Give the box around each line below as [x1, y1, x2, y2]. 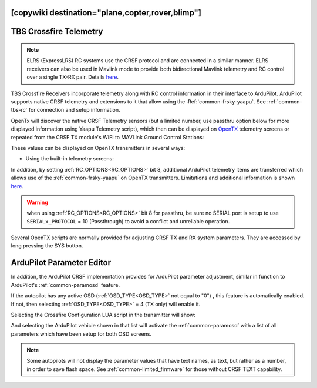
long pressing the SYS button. [11, 242, 83, 249]
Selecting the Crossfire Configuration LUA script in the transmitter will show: [11, 311, 196, 318]
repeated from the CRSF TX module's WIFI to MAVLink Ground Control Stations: [11, 133, 204, 141]
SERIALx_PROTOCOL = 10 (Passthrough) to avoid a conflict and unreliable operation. [26, 218, 230, 225]
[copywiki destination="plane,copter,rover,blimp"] [11, 8, 202, 18]
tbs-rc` [11, 106, 28, 113]
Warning [26, 199, 48, 206]
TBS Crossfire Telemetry [11, 26, 103, 36]
